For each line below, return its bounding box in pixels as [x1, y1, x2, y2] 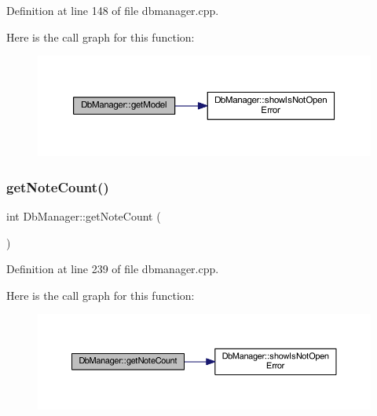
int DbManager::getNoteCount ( [6, 207, 161, 224]
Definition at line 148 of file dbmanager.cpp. [6, 2, 219, 18]
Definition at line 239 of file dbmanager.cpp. [6, 261, 219, 277]
